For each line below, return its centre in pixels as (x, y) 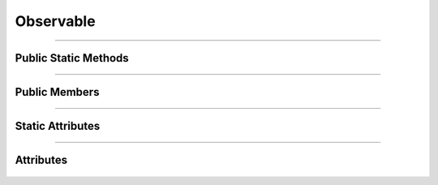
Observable (56, 21)
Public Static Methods (72, 58)
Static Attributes (58, 126)
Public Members (57, 92)
